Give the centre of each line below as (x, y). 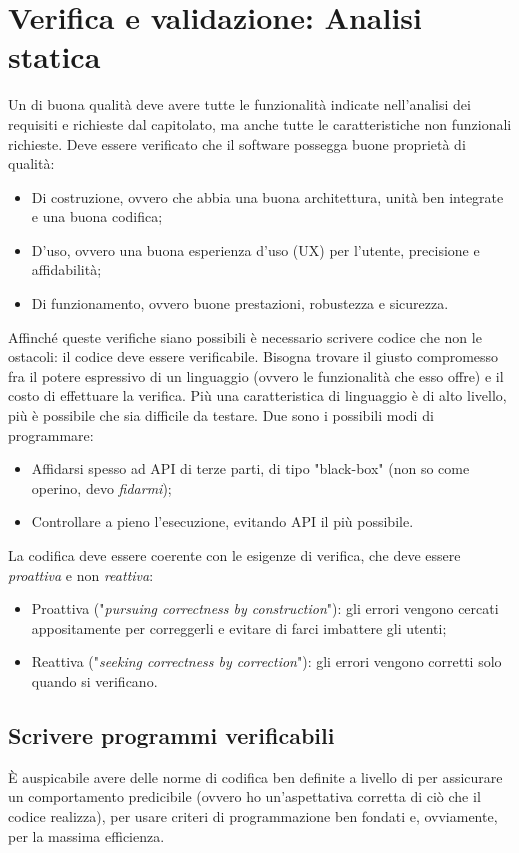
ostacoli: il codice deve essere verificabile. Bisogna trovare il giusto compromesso (253, 356)
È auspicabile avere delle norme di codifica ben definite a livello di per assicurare (255, 776)
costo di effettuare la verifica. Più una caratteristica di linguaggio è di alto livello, (257, 395)
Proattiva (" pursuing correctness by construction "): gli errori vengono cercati (265, 608)
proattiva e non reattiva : (81, 574)
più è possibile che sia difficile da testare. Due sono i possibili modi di (221, 415)
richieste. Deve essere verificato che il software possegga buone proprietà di (237, 143)
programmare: (51, 434)
